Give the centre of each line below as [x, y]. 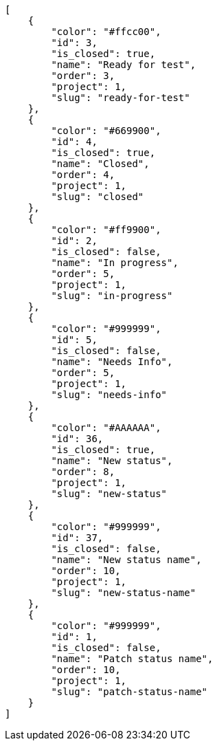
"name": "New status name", [126, 560]
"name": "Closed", [100, 164]
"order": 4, [83, 175]
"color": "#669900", [106, 131]
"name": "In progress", [115, 263]
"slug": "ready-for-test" [121, 98]
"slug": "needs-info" [109, 395]
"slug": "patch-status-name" [129, 692]
